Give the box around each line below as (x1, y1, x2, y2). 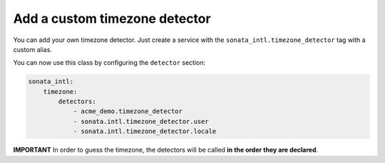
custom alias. (13, 45, 53, 53)
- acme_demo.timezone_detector (73, 107, 183, 115)
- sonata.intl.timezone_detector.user (73, 117, 210, 125)
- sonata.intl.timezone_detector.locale (73, 127, 217, 135)
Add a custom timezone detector (13, 11, 211, 26)
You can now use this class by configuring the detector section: (13, 58, 206, 67)
